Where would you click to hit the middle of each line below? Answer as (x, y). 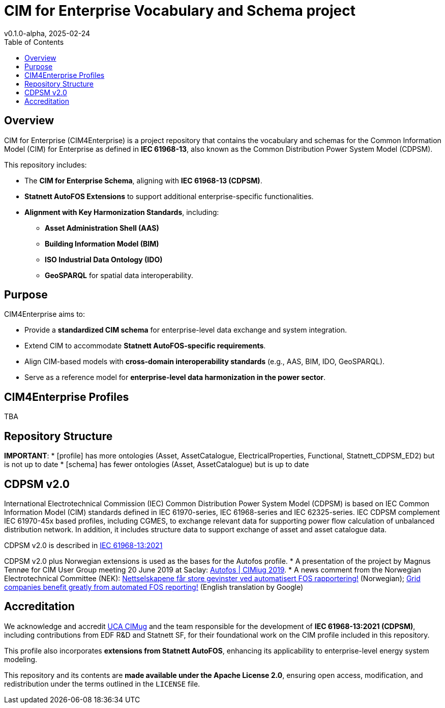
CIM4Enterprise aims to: (45, 314)
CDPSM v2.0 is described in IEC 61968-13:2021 (83, 545)
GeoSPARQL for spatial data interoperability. (119, 275)
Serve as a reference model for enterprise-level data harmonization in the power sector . (175, 377)
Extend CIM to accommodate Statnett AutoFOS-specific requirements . (145, 346)
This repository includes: (46, 165)
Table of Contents (34, 42)
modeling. (21, 659)
